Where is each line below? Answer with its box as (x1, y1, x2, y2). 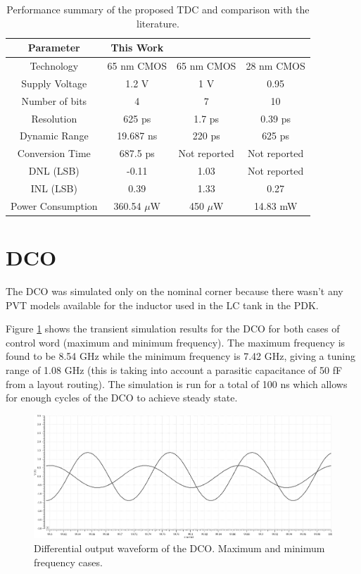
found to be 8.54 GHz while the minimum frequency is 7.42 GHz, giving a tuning (6, 349, 355, 363)
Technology (30, 58, 79, 73)
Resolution (31, 111, 77, 125)
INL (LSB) (30, 180, 77, 195)
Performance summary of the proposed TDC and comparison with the (6, 2, 310, 16)
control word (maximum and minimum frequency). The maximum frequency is (6, 335, 346, 349)
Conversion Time (17, 146, 91, 161)
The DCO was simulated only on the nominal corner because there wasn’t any (6, 284, 343, 298)
